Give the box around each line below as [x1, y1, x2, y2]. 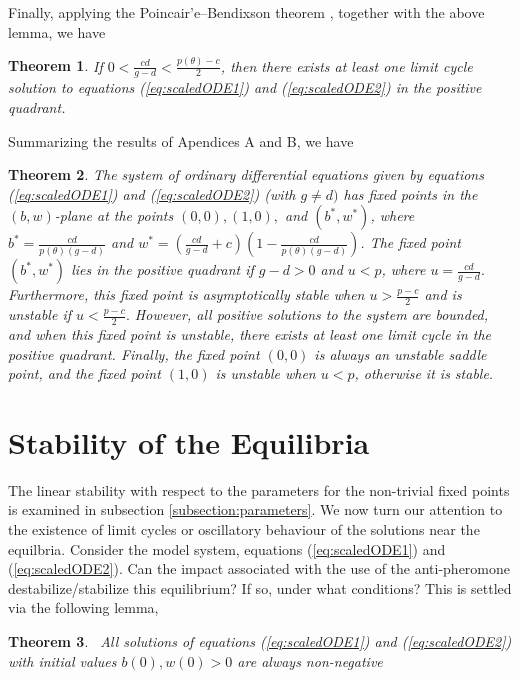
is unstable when [215, 363, 316, 384]
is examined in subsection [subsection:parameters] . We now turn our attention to [8, 499, 503, 520]
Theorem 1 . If [8, 55, 103, 76]
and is [424, 284, 462, 305]
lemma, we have [8, 21, 106, 42]
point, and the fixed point [8, 363, 161, 384]
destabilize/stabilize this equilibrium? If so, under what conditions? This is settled [8, 577, 512, 598]
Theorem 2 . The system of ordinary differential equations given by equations [8, 164, 484, 185]
